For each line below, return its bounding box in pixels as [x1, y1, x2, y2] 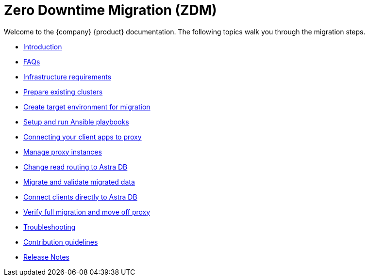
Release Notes [23, 252, 69, 261]
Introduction [23, 42, 62, 51]
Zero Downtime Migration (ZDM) [4, 2, 217, 18]
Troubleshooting [23, 222, 76, 231]
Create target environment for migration [23, 102, 151, 111]
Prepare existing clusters [23, 87, 103, 96]
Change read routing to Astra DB [23, 162, 128, 171]
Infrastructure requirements [23, 72, 112, 81]
